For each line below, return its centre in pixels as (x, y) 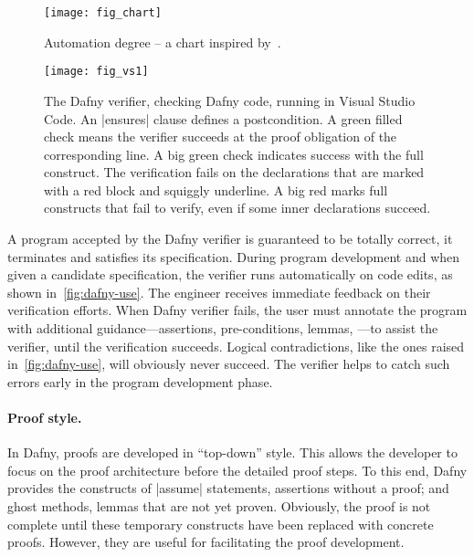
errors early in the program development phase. (140, 381)
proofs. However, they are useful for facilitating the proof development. (206, 542)
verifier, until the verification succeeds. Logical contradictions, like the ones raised (236, 346)
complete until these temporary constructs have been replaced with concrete (221, 524)
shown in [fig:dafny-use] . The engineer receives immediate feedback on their (219, 292)
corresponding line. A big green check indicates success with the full (234, 154)
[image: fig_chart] (103, 13)
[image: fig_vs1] (96, 72)
